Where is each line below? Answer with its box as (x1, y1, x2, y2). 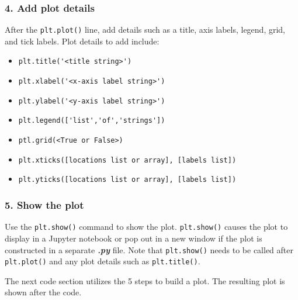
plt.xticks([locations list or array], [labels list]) (18, 156, 237, 164)
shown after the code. (5, 286, 82, 298)
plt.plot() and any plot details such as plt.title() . (5, 255, 200, 267)
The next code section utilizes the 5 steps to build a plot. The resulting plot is (5, 274, 285, 287)
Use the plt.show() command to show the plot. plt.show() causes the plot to (5, 220, 288, 233)
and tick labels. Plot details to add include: (5, 35, 160, 47)
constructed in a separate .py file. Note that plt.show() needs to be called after (5, 243, 294, 256)
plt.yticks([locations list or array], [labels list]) (18, 175, 237, 184)
